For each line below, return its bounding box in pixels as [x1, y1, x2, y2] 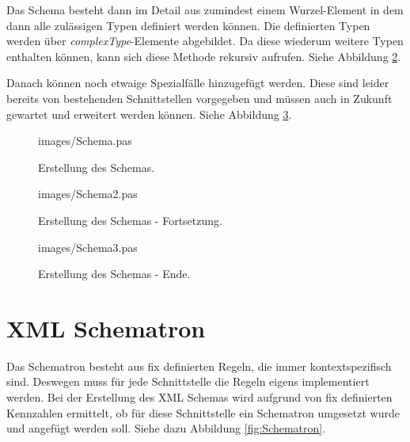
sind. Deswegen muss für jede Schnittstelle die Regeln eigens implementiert [6, 373, 370, 390]
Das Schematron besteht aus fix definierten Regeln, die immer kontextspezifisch [6, 357, 392, 374]
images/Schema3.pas [38, 238, 138, 255]
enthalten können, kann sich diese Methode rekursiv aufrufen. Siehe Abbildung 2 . [6, 48, 401, 64]
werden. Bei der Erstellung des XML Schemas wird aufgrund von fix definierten [6, 389, 393, 406]
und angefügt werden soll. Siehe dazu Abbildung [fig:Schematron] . [6, 420, 326, 436]
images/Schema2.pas [38, 185, 138, 202]
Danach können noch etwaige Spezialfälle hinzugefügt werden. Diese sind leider [6, 74, 389, 91]
